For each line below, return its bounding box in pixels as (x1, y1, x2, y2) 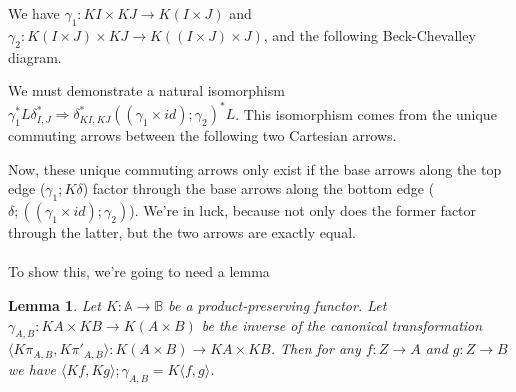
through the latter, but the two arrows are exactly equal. (8, 222, 356, 243)
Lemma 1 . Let (8, 295, 101, 316)
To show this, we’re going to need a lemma (8, 261, 270, 282)
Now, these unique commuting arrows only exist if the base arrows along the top (8, 158, 502, 179)
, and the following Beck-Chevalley (263, 24, 476, 45)
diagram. (8, 46, 62, 67)
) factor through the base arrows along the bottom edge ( (82, 178, 435, 199)
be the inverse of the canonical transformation (201, 314, 483, 335)
